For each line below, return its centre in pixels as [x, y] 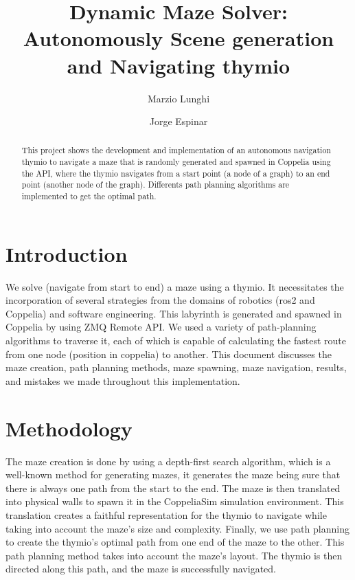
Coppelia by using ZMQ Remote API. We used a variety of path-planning [161, 327]
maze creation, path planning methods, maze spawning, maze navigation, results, [176, 367]
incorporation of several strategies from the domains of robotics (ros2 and [160, 300]
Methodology [69, 428]
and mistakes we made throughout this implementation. [123, 380]
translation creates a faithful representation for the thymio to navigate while [166, 514]
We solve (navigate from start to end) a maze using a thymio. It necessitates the [175, 286]
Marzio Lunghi [179, 98]
